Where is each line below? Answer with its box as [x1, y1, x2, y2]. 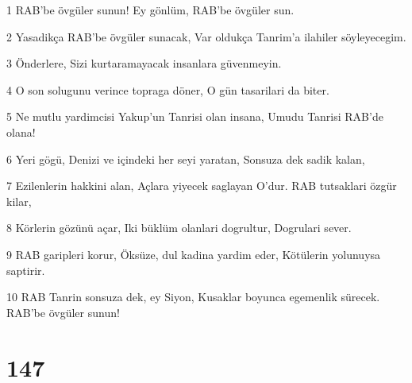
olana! [6, 123, 36, 140]
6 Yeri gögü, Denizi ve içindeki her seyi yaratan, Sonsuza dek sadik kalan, [6, 150, 365, 167]
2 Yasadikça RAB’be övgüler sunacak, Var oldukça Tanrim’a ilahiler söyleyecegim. [6, 28, 406, 44]
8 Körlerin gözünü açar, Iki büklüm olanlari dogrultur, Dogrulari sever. [6, 219, 352, 236]
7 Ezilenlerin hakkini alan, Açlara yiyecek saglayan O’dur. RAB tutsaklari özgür [6, 177, 397, 194]
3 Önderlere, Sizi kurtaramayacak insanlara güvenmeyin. [6, 55, 282, 72]
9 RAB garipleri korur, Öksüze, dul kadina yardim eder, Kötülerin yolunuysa [6, 246, 381, 262]
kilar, [6, 192, 32, 209]
